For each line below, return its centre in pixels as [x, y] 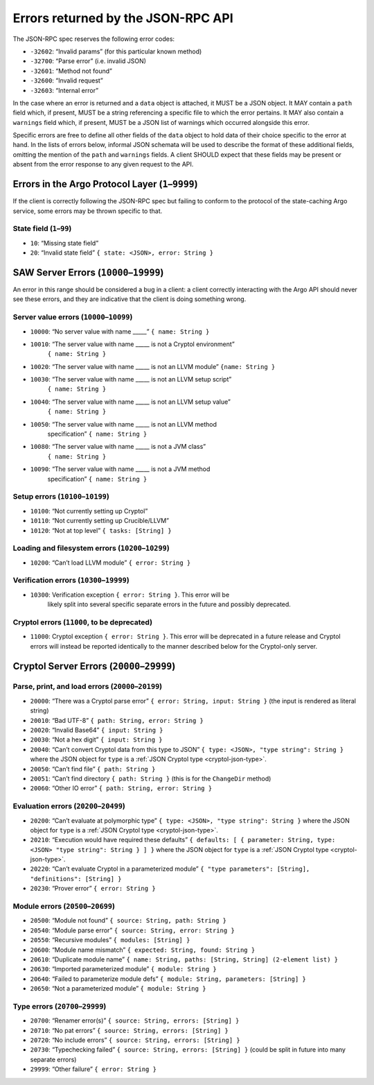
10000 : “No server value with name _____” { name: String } [120, 331]
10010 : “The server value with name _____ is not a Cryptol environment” [132, 344]
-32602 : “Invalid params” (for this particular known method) [116, 51]
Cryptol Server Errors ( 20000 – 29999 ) [94, 666]
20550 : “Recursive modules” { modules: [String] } [110, 940]
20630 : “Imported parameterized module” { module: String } [124, 969]
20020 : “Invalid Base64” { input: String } [97, 730]
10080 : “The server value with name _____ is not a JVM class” [118, 447]
